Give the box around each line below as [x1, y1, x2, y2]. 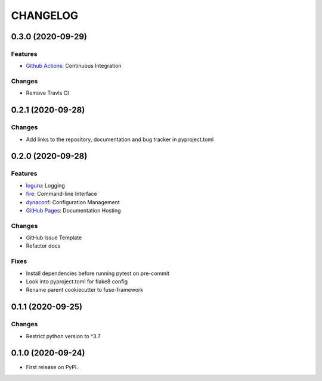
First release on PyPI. [26, 364, 79, 371]
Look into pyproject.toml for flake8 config [26, 278, 128, 285]
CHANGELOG [11, 9, 79, 22]
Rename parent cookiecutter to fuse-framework [26, 286, 144, 293]
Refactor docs [26, 242, 61, 249]
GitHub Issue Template [26, 234, 82, 241]
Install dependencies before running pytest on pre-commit [26, 270, 170, 277]
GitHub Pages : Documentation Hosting [26, 207, 122, 214]
